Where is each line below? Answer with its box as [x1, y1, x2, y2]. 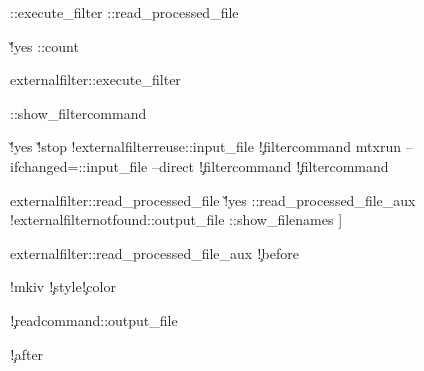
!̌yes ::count [10, 35, 79, 56]
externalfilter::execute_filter [10, 69, 181, 90]
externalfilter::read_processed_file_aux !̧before [10, 242, 299, 263]
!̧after [10, 343, 44, 364]
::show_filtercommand [10, 102, 147, 123]
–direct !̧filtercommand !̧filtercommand [151, 155, 389, 176]
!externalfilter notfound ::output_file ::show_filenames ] [10, 209, 343, 230]
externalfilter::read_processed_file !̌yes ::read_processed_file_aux [10, 189, 416, 210]
